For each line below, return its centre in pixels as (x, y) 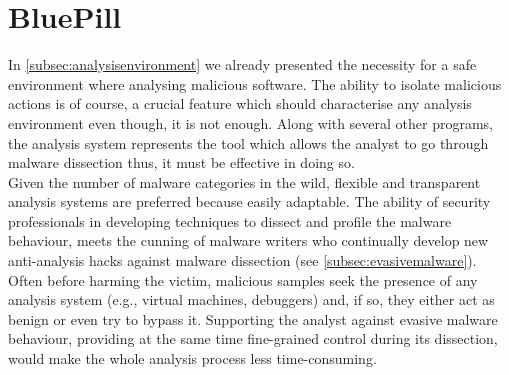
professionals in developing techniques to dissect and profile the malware (230, 220)
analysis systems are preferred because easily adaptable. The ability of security (249, 201)
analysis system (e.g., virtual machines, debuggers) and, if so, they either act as (251, 299)
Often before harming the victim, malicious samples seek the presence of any (243, 279)
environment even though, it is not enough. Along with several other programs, (251, 122)
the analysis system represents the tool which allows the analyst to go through (248, 142)
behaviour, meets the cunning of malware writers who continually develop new (248, 240)
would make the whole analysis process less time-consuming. (192, 358)
